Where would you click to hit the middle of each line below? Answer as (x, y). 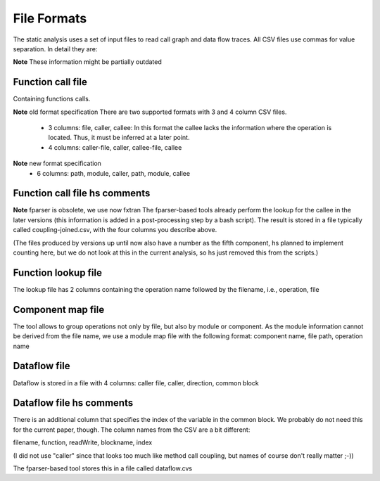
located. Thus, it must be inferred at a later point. (119, 138)
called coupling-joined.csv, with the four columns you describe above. (115, 230)
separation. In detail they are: (55, 49)
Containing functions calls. (52, 99)
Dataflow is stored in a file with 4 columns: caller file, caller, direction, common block (136, 383)
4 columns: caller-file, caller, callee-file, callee (115, 147)
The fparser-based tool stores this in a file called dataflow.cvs (103, 468)
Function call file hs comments (82, 193)
